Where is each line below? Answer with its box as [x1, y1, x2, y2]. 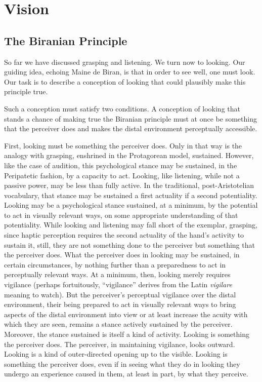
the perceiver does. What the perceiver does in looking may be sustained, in [4, 249, 240, 260]
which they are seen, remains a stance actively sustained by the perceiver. [4, 319, 233, 329]
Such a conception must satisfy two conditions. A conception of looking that [4, 103, 240, 113]
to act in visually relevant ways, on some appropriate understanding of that [4, 209, 238, 220]
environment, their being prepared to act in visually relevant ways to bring [4, 299, 236, 310]
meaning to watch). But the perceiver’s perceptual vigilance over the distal [4, 289, 236, 299]
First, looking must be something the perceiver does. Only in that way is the [4, 140, 242, 150]
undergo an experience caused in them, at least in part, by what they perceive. [4, 368, 248, 379]
